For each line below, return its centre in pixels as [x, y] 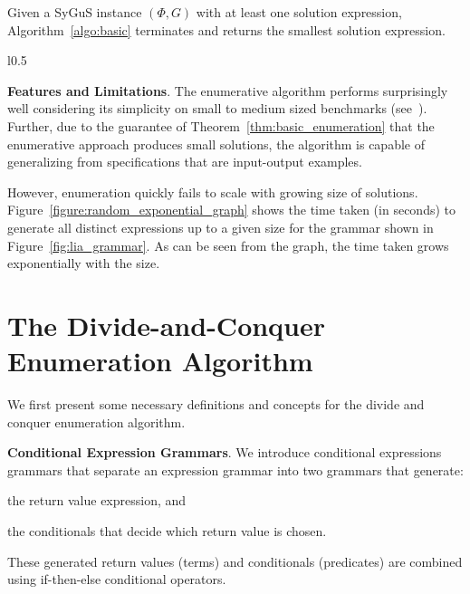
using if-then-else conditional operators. [117, 579]
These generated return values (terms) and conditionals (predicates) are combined [235, 561]
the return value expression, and [97, 500]
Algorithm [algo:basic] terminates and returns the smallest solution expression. [226, 29]
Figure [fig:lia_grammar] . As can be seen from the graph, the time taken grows [228, 245]
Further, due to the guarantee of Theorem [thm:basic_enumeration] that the [221, 125]
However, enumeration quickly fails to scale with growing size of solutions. [213, 192]
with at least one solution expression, [299, 12]
